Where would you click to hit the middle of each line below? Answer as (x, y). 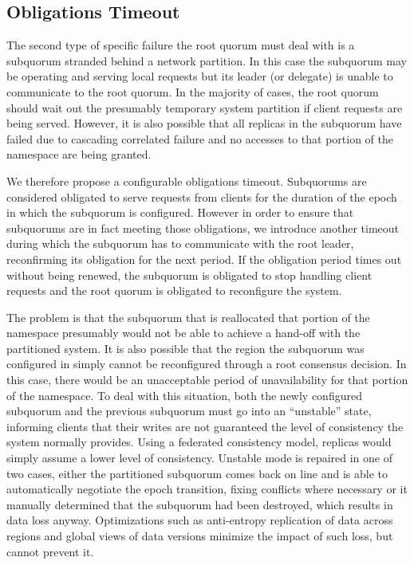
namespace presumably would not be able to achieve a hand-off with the (183, 333)
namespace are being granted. (79, 154)
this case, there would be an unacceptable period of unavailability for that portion (207, 380)
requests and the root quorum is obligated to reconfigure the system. (174, 290)
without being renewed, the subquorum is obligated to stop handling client (189, 275)
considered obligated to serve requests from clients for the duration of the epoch (202, 196)
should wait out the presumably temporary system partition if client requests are (205, 107)
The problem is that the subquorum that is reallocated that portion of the (188, 317)
